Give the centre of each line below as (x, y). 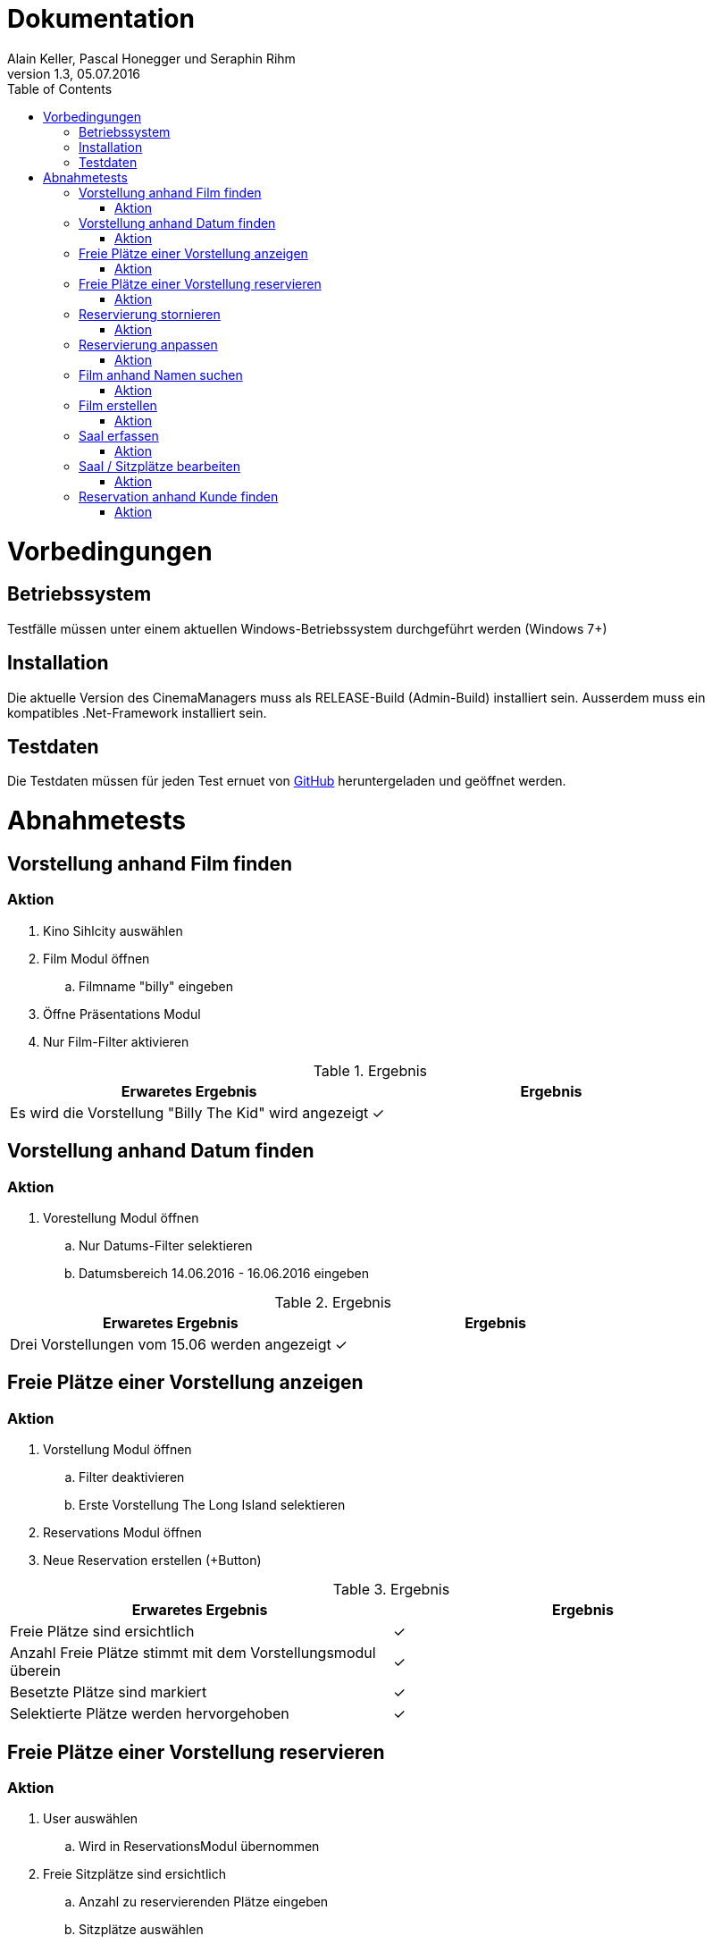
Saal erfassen (119, 435)
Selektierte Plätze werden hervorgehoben (150, 1714)
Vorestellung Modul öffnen (121, 1217)
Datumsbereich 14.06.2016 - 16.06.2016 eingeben (224, 1273)
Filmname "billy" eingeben (156, 986)
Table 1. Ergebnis (370, 1070)
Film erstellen (118, 405)
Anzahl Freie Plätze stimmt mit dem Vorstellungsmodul (193, 1653)
